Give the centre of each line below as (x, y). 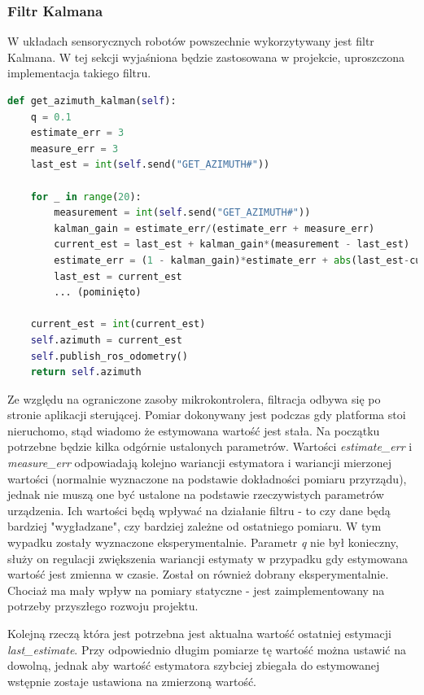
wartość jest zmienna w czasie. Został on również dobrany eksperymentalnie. (198, 574)
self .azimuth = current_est (106, 340)
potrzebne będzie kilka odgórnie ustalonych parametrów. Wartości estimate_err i (210, 446)
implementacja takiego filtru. (79, 73)
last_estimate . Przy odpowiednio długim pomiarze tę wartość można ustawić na (207, 649)
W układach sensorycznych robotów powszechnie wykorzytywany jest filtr (191, 41)
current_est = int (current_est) (118, 324)
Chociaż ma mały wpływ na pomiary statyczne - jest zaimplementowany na (196, 590)
